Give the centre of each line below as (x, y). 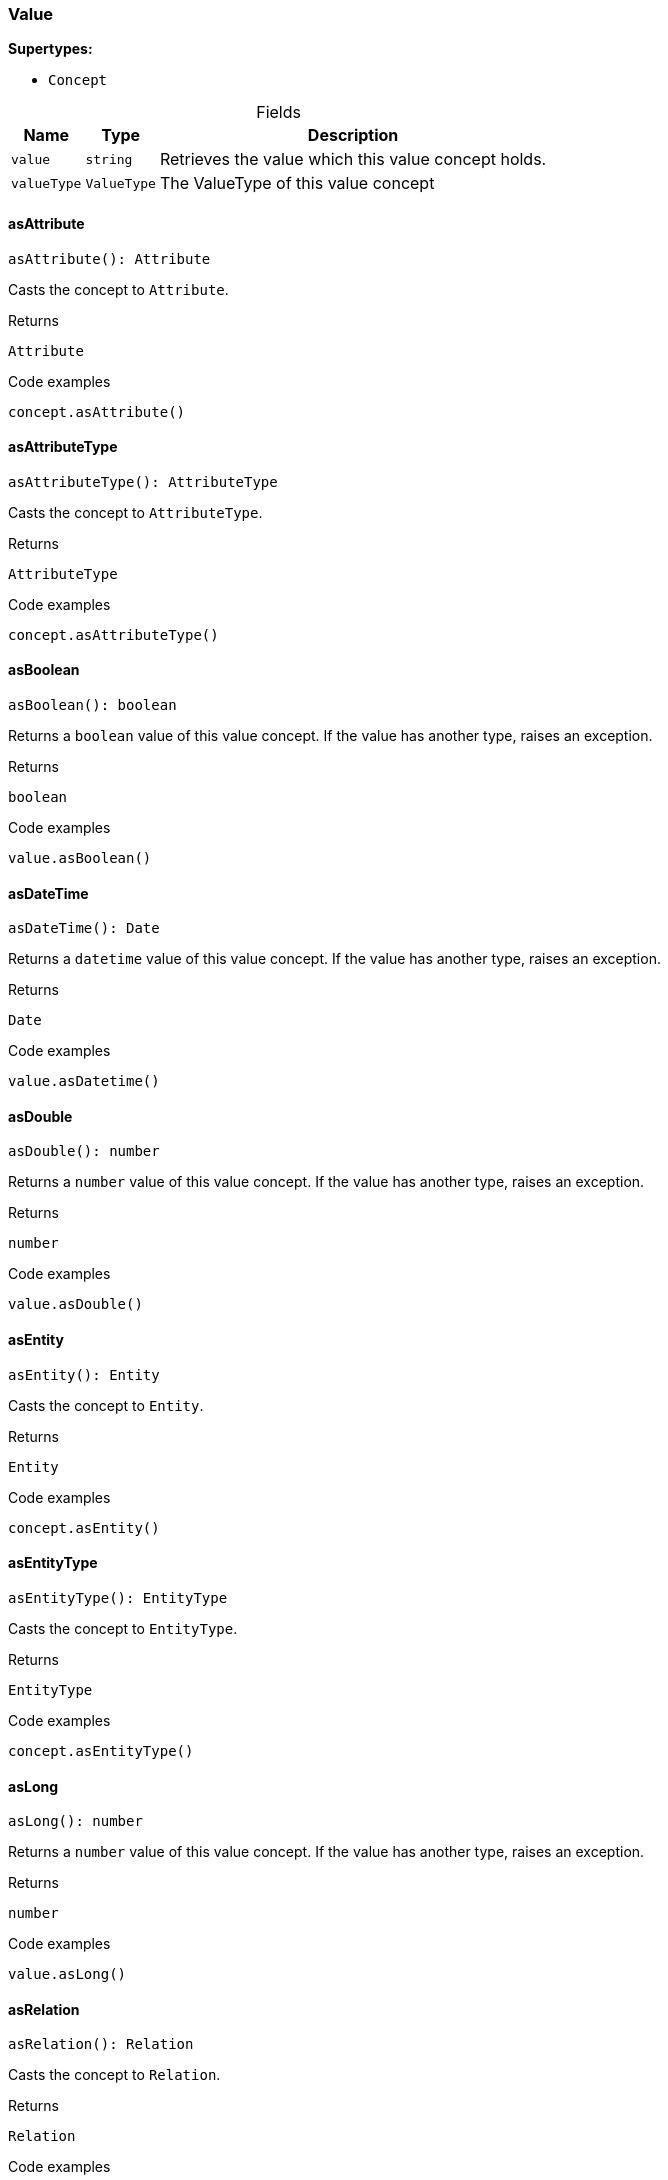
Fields (278, 112)
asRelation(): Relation (101, 2044)
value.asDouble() (75, 1304)
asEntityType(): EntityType (118, 1597)
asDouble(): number (84, 1151)
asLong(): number (75, 1821)
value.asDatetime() (84, 1081)
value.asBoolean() (80, 858)
